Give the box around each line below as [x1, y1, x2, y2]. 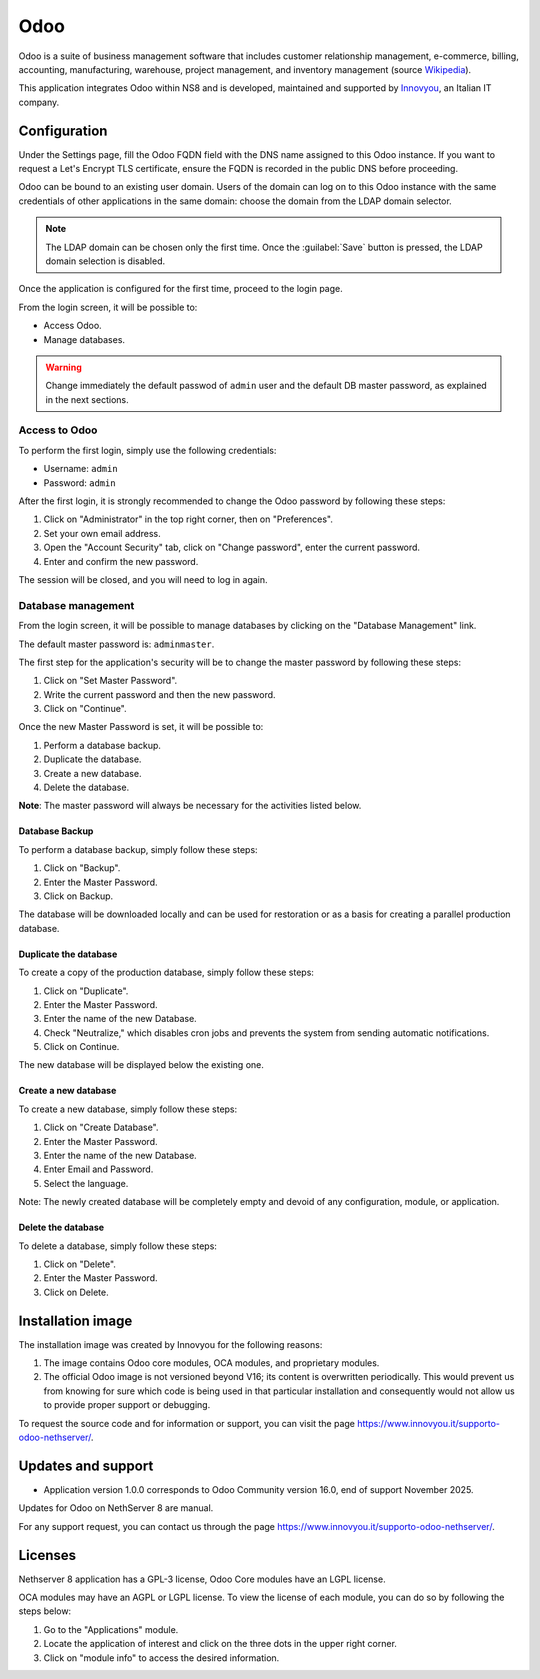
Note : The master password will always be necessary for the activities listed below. [18, 800, 362, 812]
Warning [45, 361, 82, 373]
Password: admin [43, 476, 116, 489]
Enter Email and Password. [43, 1163, 154, 1175]
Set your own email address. [43, 527, 161, 539]
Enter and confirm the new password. [43, 555, 199, 567]
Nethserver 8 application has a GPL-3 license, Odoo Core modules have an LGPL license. [18, 1573, 386, 1585]
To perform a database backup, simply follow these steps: [18, 843, 259, 855]
